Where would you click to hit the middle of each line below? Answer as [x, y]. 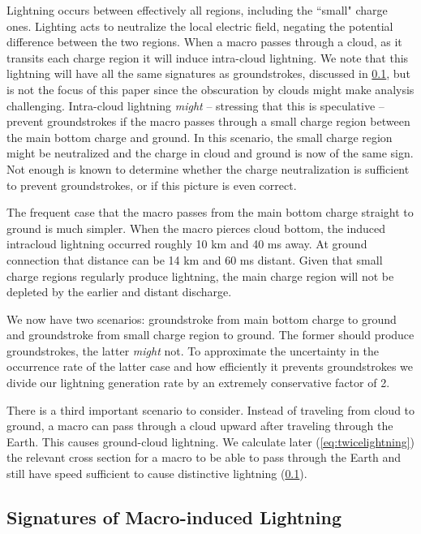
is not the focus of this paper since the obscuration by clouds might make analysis [210, 89]
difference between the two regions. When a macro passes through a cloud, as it [204, 42]
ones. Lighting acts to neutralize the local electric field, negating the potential [200, 26]
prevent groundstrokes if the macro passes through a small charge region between [208, 121]
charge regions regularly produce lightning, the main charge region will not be [200, 276]
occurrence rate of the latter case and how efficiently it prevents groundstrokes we [210, 366]
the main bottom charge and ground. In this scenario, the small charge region [200, 137]
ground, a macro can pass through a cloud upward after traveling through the [200, 426]
